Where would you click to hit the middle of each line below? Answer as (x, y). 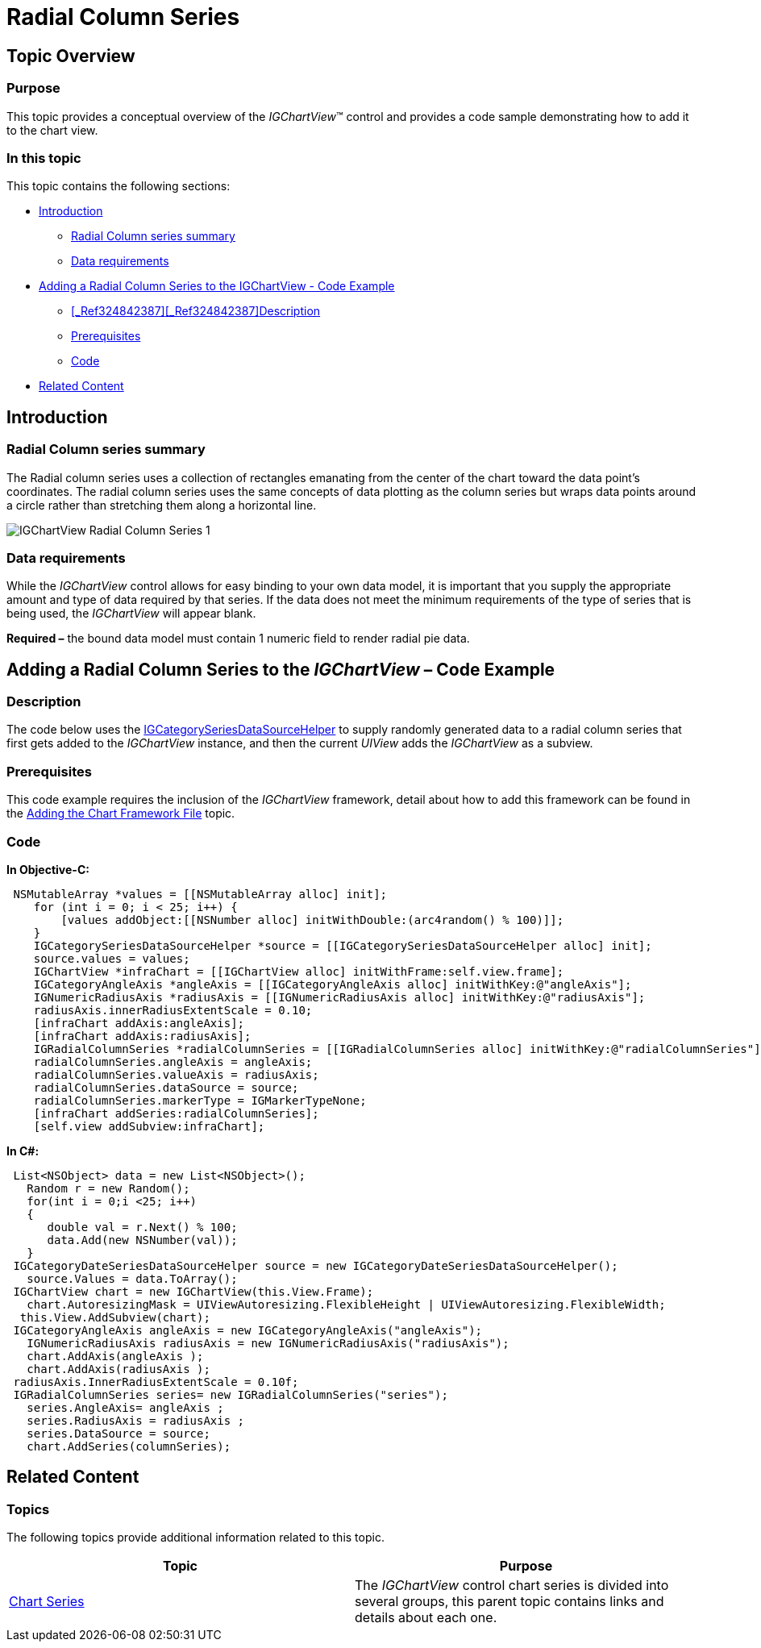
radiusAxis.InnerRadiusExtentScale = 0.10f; (156, 1382)
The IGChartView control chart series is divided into (512, 1586)
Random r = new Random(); (108, 1188)
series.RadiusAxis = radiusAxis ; (136, 1420)
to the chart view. (52, 130)
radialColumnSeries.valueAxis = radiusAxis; (176, 1074)
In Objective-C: (48, 869)
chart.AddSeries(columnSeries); (129, 1446)
